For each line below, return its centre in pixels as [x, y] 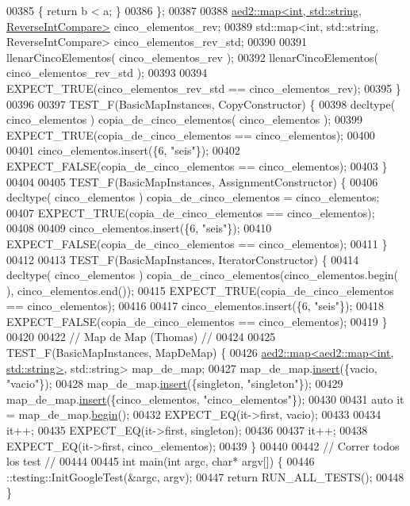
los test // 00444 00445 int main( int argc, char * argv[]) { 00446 [161, 461]
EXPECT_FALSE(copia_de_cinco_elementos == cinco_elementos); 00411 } [197, 243]
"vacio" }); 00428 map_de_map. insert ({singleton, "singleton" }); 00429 [175, 383]
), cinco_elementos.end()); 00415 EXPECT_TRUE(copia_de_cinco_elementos [200, 290]
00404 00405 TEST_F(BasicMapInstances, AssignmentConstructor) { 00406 [192, 181]
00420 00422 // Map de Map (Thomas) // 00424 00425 [141, 337]
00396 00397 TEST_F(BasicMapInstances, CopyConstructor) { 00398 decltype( [201, 103]
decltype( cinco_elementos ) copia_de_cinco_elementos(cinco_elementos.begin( [203, 275]
